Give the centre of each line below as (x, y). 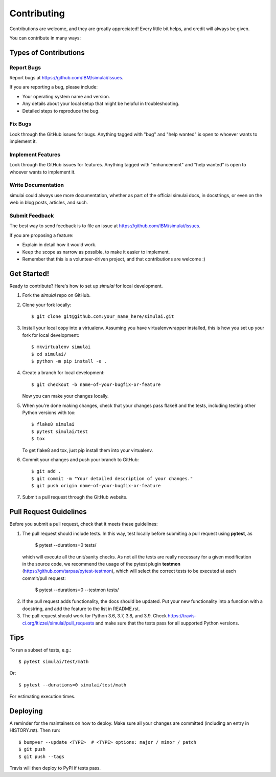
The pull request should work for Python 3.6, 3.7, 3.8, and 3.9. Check (95, 616)
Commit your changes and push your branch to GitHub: (80, 459)
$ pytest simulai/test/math (54, 661)
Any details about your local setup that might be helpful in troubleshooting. (101, 104)
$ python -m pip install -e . (69, 361)
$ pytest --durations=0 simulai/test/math (73, 685)
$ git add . (46, 471)
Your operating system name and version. (66, 96)
